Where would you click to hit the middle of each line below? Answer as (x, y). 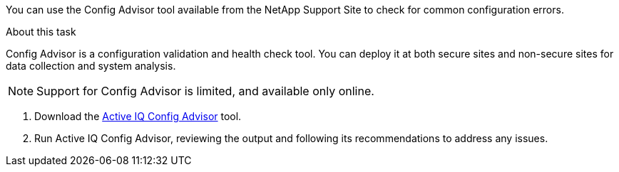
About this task (41, 32)
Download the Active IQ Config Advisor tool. (138, 116)
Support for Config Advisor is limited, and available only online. (205, 91)
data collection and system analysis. (91, 66)
